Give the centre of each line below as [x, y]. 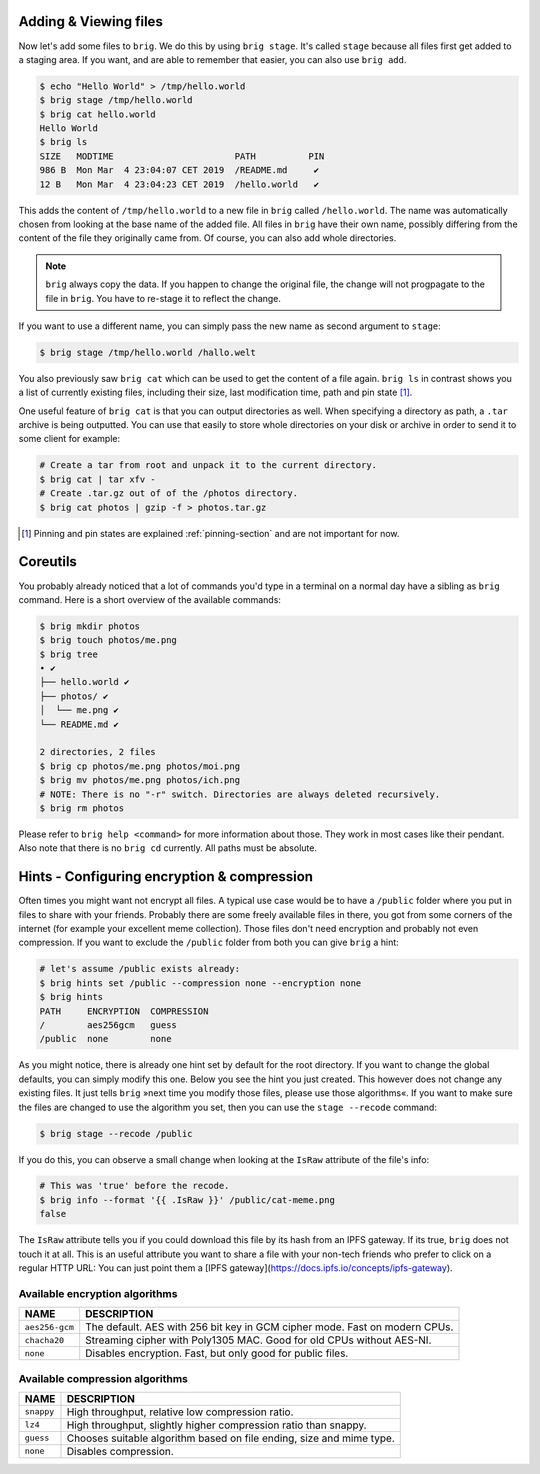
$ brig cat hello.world [98, 114]
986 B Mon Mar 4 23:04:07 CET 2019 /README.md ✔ [179, 170]
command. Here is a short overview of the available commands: [150, 599]
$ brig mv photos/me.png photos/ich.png [139, 780]
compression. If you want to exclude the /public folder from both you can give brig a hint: [208, 942]
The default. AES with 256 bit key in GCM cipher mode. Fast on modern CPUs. [269, 1327]
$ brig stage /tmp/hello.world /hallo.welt [148, 352]
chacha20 [44, 1340]
